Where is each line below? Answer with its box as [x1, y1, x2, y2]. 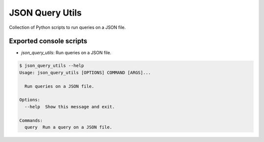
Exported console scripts [9, 37, 88, 45]
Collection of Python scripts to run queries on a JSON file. [9, 24, 126, 30]
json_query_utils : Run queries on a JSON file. [21, 50, 111, 56]
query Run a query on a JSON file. [24, 124, 112, 130]
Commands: [19, 118, 43, 123]
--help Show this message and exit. [24, 104, 115, 109]
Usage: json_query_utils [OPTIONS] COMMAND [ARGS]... [19, 70, 151, 75]
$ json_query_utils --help [19, 63, 84, 68]
